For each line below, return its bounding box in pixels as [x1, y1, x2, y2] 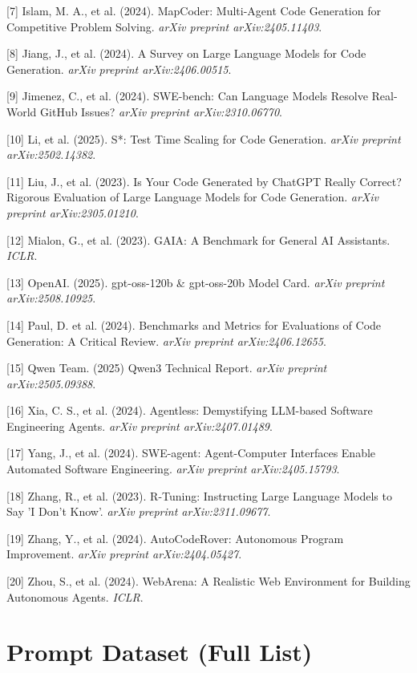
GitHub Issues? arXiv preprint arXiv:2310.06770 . [40, 103, 282, 120]
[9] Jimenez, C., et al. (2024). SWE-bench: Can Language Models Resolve [6, 87, 368, 104]
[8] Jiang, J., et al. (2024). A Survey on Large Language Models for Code [6, 45, 366, 62]
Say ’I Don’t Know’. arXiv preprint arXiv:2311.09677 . [6, 503, 271, 520]
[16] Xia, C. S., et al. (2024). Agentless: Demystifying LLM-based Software [6, 402, 373, 419]
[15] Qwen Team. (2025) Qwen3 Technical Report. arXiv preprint [6, 359, 327, 376]
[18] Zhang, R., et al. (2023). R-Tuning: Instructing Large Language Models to [6, 487, 392, 504]
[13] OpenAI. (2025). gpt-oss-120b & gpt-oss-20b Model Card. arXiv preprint [6, 274, 385, 290]
